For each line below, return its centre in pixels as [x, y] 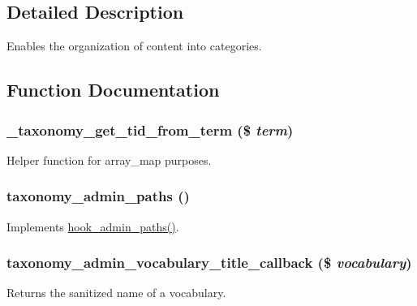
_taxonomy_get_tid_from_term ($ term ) [150, 129]
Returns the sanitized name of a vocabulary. [116, 293]
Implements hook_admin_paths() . [93, 226]
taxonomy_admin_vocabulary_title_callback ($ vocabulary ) [209, 263]
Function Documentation [113, 90]
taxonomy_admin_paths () [98, 196]
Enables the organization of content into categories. [134, 46]
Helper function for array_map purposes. [109, 159]
